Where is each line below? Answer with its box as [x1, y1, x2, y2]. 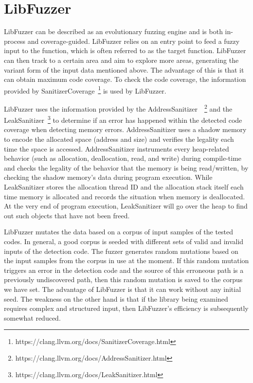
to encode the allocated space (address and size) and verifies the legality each [4, 134, 234, 144]
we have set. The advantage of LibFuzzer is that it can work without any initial [4, 284, 241, 294]
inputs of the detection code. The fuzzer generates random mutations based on [4, 246, 238, 256]
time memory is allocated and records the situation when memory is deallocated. [4, 191, 245, 201]
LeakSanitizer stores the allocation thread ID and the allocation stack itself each [4, 182, 244, 191]
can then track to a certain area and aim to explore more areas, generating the [4, 55, 239, 65]
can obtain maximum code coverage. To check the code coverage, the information [4, 74, 246, 84]
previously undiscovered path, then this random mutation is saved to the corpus [4, 274, 243, 285]
